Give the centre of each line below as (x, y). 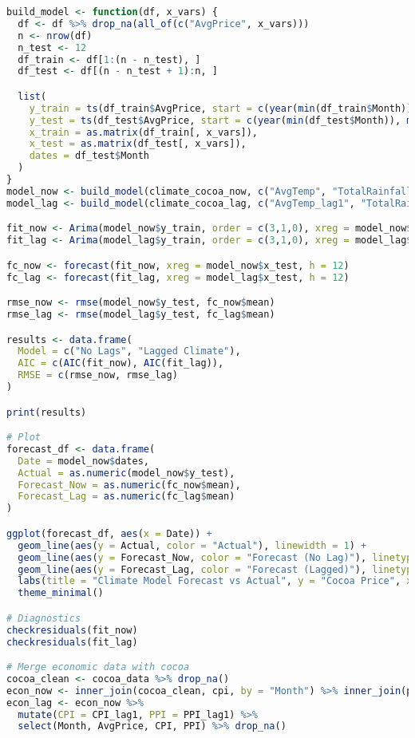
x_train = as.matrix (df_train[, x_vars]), (144, 132)
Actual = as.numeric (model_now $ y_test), (126, 473)
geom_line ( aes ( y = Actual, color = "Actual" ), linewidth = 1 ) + (192, 545)
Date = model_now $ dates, (83, 461)
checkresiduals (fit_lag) (72, 642)
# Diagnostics (44, 618)
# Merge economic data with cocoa (98, 667)
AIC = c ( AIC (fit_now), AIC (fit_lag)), (121, 363)
